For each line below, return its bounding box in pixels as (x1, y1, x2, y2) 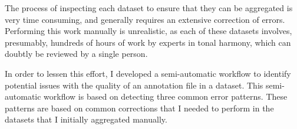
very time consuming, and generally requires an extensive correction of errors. (5, 13, 285, 25)
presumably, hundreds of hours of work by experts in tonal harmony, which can (5, 36, 291, 48)
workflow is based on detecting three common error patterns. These (44, 90, 288, 103)
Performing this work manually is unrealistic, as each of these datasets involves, (5, 25, 292, 37)
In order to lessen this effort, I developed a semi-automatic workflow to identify (5, 67, 291, 79)
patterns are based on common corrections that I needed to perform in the (5, 101, 274, 114)
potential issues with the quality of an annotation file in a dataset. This (5, 79, 263, 91)
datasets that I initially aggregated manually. (5, 113, 167, 125)
